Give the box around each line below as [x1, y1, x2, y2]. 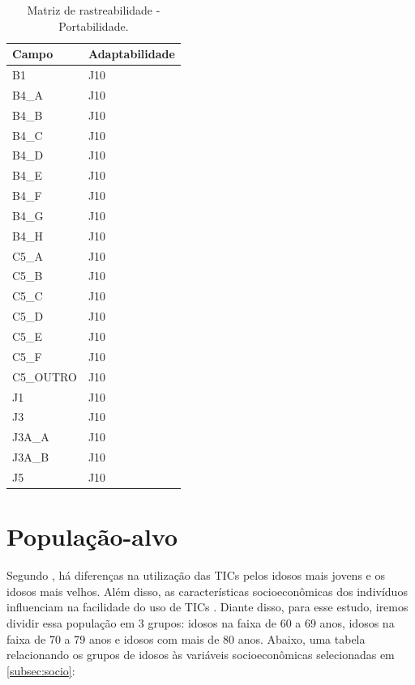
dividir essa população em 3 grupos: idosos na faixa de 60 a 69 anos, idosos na [6, 614, 395, 631]
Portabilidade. [58, 17, 129, 34]
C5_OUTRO [12, 368, 77, 385]
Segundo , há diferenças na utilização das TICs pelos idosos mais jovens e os [6, 567, 385, 584]
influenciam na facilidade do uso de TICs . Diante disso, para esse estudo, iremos [6, 598, 409, 615]
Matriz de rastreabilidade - [27, 2, 160, 18]
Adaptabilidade [88, 45, 175, 62]
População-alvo [6, 520, 178, 553]
